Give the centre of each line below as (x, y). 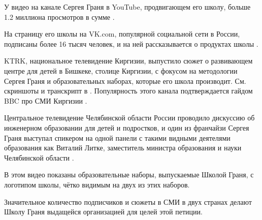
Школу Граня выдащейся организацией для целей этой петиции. (103, 212)
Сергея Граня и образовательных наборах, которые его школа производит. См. (125, 81)
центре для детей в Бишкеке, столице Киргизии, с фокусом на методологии (121, 70)
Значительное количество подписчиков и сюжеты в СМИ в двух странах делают (128, 201)
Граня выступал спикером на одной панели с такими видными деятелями (117, 137)
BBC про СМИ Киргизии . (46, 100)
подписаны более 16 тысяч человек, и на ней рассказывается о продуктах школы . (131, 43)
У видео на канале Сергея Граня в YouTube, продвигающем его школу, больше (127, 7)
